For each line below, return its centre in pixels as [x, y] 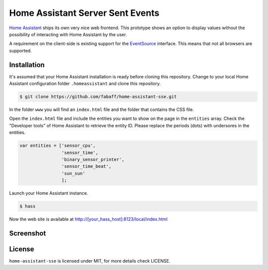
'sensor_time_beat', [86, 166]
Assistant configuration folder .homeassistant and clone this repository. [85, 84]
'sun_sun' [73, 173]
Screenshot [28, 233]
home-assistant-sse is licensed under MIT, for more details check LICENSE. [90, 261]
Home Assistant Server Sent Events [84, 13]
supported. [20, 51]
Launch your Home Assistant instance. [49, 193]
